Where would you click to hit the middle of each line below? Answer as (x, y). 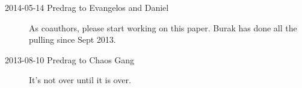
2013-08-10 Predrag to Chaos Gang (70, 59)
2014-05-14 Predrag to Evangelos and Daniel (87, 7)
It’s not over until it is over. (80, 80)
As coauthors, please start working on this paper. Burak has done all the (163, 27)
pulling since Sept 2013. (72, 39)
